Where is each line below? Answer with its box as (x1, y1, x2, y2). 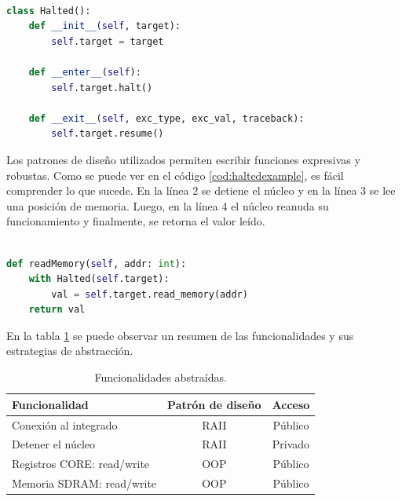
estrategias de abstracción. (6, 342, 133, 359)
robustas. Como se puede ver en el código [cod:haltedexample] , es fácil (6, 166, 344, 183)
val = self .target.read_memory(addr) (51, 288, 248, 300)
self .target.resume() (51, 128, 164, 140)
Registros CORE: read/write (12, 455, 150, 472)
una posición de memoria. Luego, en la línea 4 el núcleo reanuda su (6, 197, 329, 214)
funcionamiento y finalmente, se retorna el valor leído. (6, 213, 265, 229)
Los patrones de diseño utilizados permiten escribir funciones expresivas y (6, 151, 360, 167)
